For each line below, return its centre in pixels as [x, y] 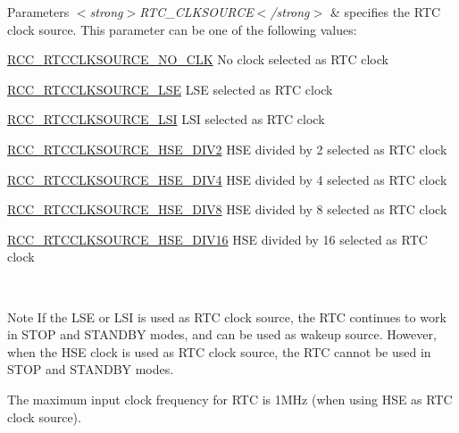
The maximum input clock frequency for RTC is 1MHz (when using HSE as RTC [230, 399]
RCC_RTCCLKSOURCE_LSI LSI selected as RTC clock [166, 119]
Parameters [38, 12]
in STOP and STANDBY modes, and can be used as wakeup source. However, [222, 334]
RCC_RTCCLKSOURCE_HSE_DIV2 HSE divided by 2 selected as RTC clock [227, 149]
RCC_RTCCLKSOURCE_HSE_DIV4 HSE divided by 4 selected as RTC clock [227, 179]
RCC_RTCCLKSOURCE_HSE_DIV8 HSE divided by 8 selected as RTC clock [227, 209]
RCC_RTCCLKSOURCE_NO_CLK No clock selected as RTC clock [198, 59]
